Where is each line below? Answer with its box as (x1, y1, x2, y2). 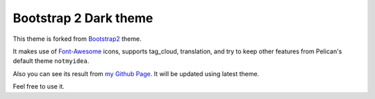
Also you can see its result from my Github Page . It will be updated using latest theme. (12, 69, 260, 78)
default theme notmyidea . (12, 57, 90, 65)
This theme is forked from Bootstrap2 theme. (12, 35, 142, 43)
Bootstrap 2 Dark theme (12, 10, 153, 26)
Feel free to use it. (12, 82, 65, 91)
